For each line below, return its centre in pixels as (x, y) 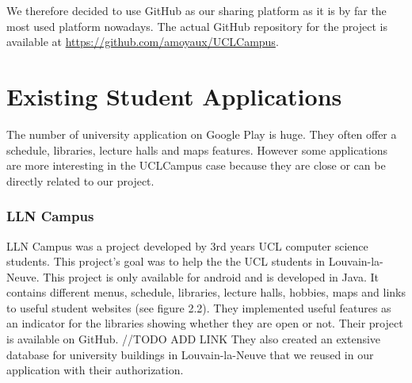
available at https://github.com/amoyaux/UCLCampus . (143, 42)
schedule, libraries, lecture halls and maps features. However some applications (197, 149)
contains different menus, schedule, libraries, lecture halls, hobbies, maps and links (206, 292)
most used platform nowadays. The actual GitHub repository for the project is (197, 26)
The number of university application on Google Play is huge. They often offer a (202, 134)
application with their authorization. (95, 370)
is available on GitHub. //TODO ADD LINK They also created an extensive (194, 339)
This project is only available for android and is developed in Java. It (211, 276)
